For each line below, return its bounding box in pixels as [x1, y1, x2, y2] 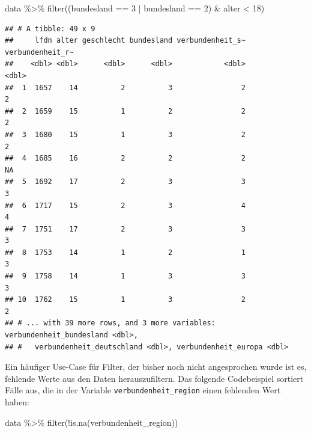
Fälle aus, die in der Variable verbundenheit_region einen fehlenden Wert [5, 384, 281, 396]
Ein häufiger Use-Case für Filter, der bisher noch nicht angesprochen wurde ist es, [5, 360, 307, 373]
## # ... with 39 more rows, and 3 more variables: [5, 319, 216, 328]
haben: [5, 396, 29, 408]
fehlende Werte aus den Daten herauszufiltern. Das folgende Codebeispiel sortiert [5, 372, 304, 384]
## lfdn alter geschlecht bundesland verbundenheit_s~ [5, 36, 246, 45]
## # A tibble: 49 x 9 [5, 24, 95, 33]
